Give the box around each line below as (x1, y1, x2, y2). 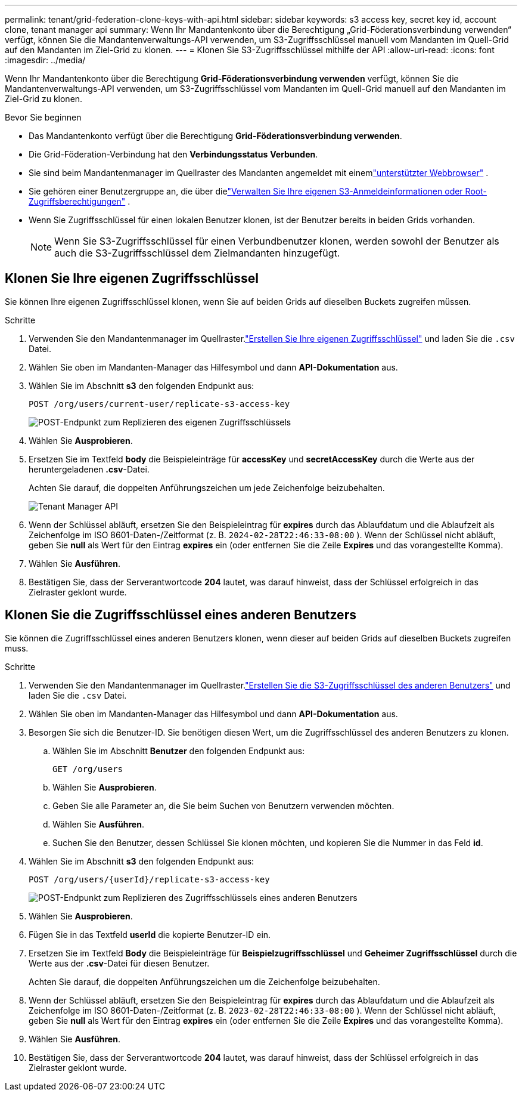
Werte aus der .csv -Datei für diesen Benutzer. (29, 958, 210, 968)
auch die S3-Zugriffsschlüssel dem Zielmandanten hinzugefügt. (54, 247, 340, 259)
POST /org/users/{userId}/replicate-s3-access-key (29, 874, 270, 884)
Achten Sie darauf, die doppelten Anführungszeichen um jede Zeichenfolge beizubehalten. (29, 482, 385, 493)
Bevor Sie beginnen (5, 112, 82, 122)
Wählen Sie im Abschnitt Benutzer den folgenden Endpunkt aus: (52, 745, 305, 756)
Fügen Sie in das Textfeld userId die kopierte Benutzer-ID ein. (29, 929, 271, 940)
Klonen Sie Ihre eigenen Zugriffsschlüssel (5, 271, 259, 286)
